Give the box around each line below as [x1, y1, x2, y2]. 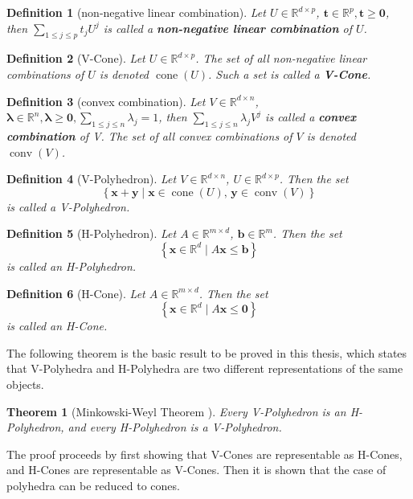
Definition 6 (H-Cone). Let [6, 284, 145, 301]
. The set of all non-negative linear [195, 50, 367, 67]
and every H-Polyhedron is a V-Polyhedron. [67, 419, 282, 436]
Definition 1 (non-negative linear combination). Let [6, 4, 266, 20]
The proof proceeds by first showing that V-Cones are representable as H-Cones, [6, 445, 403, 462]
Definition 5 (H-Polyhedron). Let [6, 225, 177, 242]
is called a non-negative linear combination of [103, 19, 352, 36]
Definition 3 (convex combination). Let [6, 92, 206, 109]
